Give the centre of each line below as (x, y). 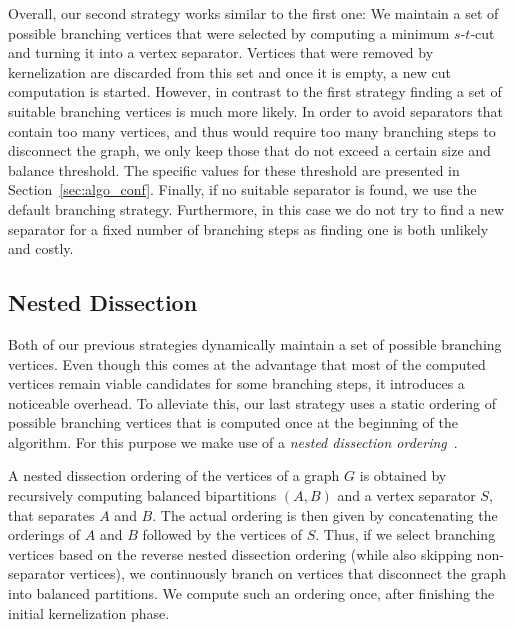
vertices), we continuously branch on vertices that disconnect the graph (287, 573)
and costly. (41, 248)
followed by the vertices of (222, 534)
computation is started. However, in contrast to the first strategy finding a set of (255, 91)
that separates (51, 514)
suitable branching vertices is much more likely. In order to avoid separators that (255, 110)
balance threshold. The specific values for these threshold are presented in (234, 169)
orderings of (44, 534)
